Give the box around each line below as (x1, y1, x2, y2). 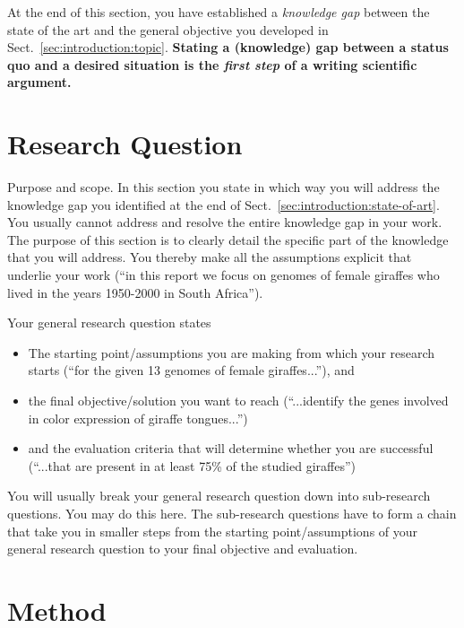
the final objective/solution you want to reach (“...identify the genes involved (28, 391, 449, 410)
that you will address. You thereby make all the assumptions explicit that (7, 248, 412, 266)
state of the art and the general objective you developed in (7, 20, 329, 39)
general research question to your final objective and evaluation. (7, 539, 358, 558)
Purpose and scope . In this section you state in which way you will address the (7, 178, 440, 196)
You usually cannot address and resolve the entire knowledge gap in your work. (7, 213, 443, 231)
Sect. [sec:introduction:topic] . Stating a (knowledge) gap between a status (7, 38, 449, 57)
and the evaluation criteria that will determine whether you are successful (28, 439, 434, 458)
